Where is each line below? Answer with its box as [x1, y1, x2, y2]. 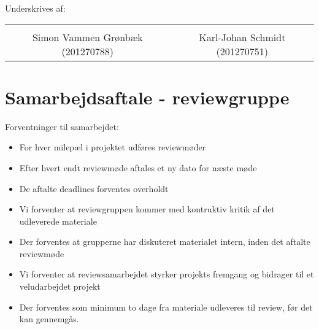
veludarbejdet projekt [19, 280, 101, 293]
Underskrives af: [5, 2, 66, 14]
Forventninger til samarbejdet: [5, 120, 119, 133]
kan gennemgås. [19, 312, 79, 325]
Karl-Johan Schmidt [199, 29, 286, 44]
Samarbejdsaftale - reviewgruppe [5, 84, 290, 109]
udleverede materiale [19, 214, 97, 227]
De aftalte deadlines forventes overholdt [19, 182, 169, 195]
